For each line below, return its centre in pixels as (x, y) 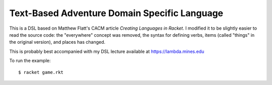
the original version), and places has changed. (57, 42)
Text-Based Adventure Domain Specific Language (116, 13)
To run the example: (30, 61)
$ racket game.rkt (41, 72)
